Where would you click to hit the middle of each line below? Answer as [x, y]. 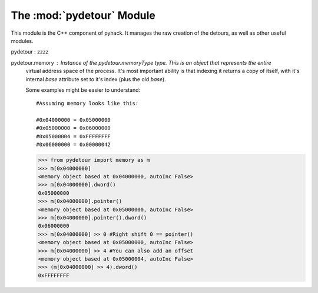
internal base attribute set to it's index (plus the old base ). [96, 79]
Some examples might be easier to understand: [83, 90]
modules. [22, 41]
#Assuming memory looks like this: [87, 104]
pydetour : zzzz [30, 52]
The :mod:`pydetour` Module [83, 15]
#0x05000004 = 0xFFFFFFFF [74, 136]
